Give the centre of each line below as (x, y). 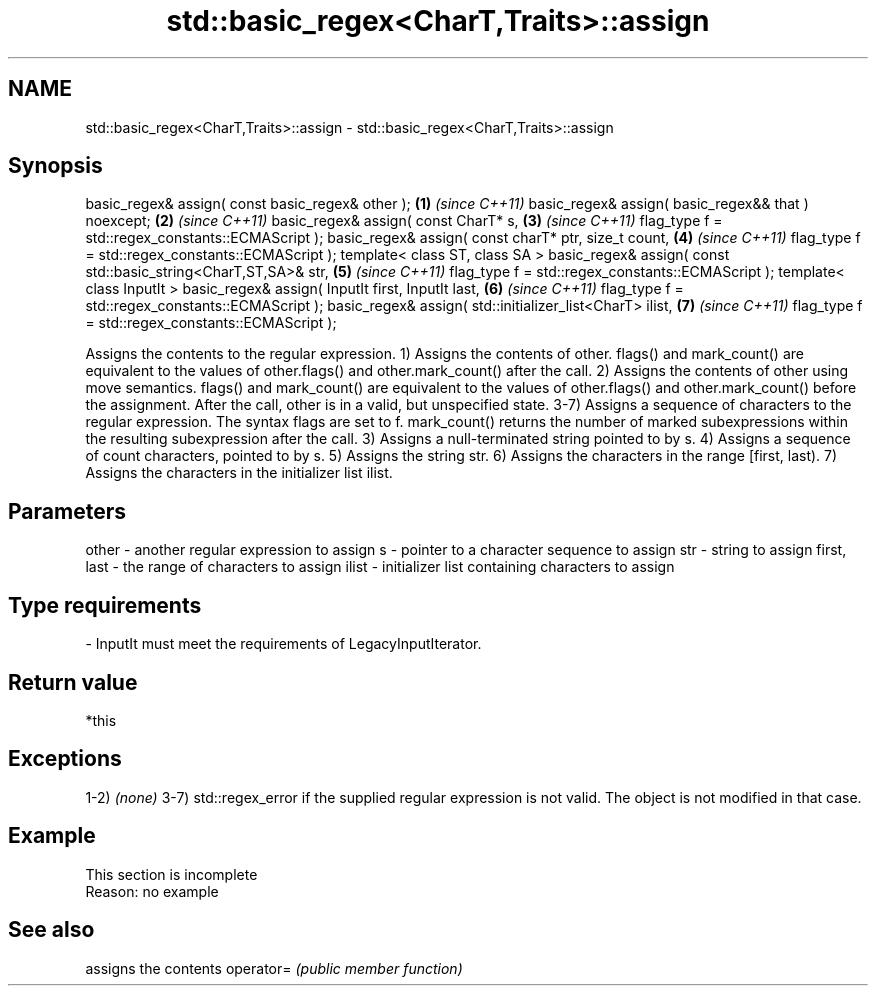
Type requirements (105, 605)
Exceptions (65, 759)
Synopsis (55, 166)
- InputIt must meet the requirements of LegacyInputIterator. (283, 644)
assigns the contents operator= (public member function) (274, 968)
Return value (73, 682)
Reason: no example (152, 891)
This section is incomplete (171, 874)
